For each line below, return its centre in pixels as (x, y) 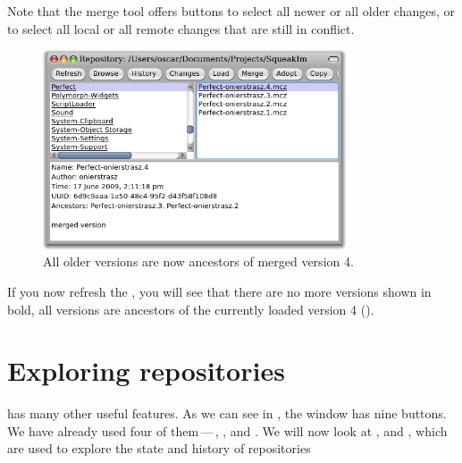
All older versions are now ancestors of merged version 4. (198, 261)
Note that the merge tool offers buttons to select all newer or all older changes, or (231, 11)
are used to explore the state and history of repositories (159, 448)
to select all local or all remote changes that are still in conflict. (181, 28)
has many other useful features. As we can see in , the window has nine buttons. (227, 413)
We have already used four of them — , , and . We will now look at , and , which (227, 430)
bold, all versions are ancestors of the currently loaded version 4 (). (191, 309)
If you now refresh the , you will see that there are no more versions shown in (219, 291)
